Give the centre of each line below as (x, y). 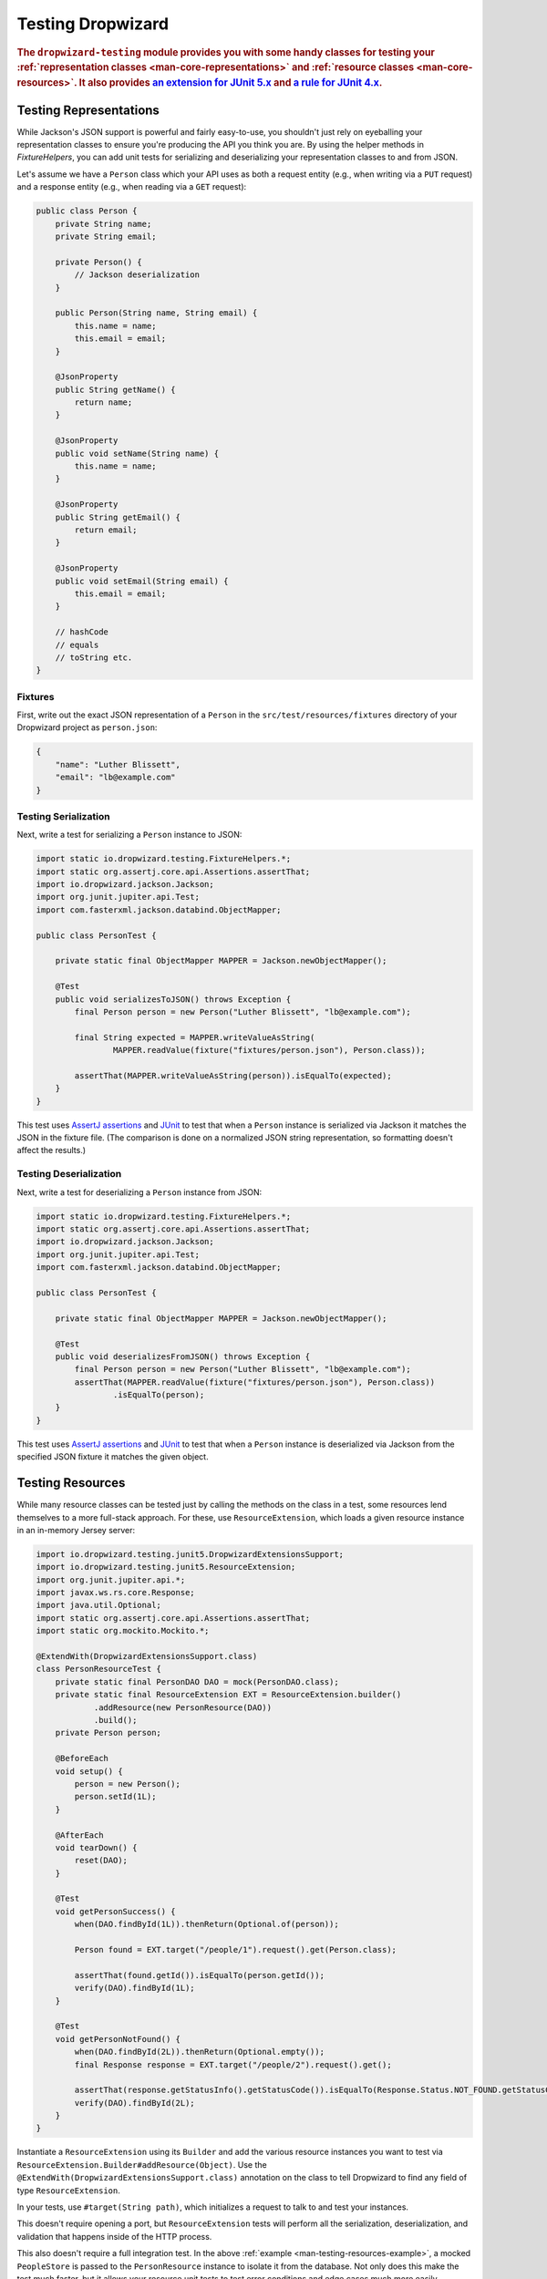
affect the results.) (52, 1150)
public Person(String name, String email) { (156, 313)
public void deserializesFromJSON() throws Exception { (183, 1356)
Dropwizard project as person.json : (87, 727)
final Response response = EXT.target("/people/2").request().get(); (233, 2064)
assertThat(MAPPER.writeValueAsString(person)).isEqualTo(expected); (233, 1075)
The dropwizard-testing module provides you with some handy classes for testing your (226, 52)
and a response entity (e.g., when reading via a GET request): (132, 187)
